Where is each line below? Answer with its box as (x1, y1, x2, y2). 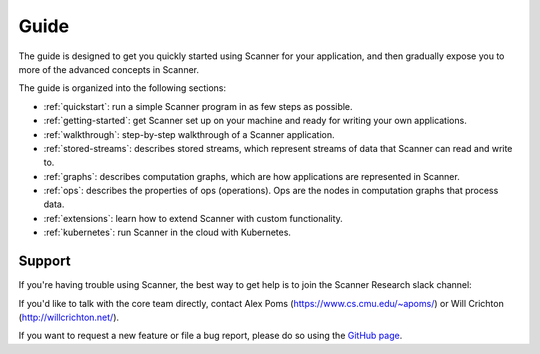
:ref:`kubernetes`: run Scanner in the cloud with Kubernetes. (43, 226, 292, 239)
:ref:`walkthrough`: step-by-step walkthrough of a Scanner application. (43, 128, 335, 140)
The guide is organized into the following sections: (18, 82, 227, 94)
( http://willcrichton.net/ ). (18, 311, 120, 323)
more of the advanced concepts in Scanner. (18, 63, 200, 75)
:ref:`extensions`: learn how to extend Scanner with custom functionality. (43, 212, 344, 224)
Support (18, 253, 71, 270)
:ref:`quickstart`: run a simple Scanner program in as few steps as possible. (43, 100, 354, 112)
